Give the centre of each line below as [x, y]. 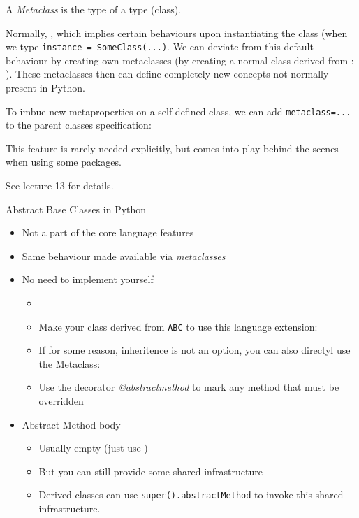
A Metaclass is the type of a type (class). [93, 9]
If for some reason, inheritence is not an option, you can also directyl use [195, 350]
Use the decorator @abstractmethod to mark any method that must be [189, 387]
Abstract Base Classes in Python [76, 209]
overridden [61, 401]
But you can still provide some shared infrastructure [151, 471]
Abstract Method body [71, 424]
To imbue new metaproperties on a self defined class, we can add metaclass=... [178, 111]
